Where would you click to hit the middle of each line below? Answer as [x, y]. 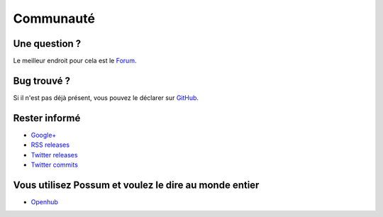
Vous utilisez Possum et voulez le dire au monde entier [136, 185]
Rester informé [47, 118]
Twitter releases [54, 155]
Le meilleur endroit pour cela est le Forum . [75, 61]
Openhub [44, 201]
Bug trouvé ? [42, 80]
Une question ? [47, 44]
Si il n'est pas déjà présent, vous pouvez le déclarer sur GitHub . [106, 98]
